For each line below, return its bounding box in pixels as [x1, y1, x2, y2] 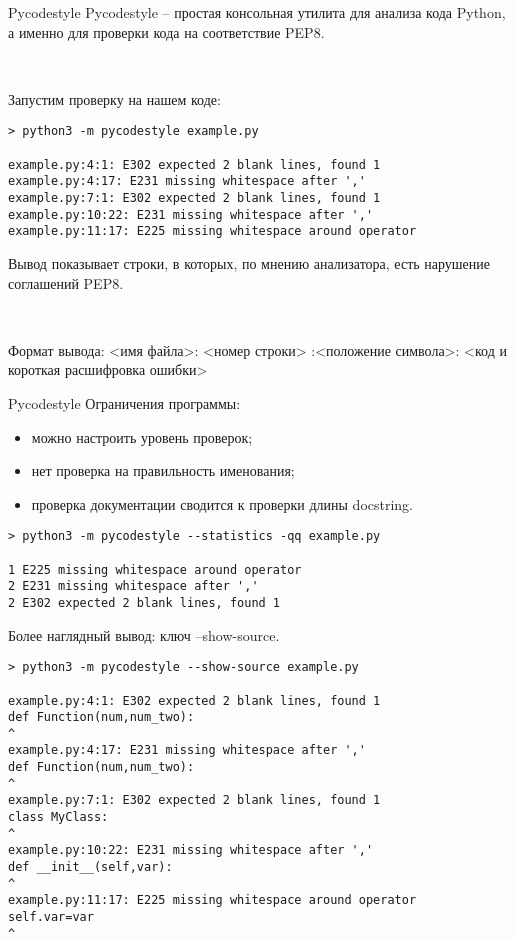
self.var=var [8, 910, 94, 925]
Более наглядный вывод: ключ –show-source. [8, 624, 280, 645]
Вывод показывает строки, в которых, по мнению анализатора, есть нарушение [8, 252, 491, 273]
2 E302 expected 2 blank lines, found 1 [8, 595, 281, 610]
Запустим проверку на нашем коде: [8, 88, 221, 109]
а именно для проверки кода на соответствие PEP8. [8, 21, 325, 42]
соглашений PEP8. [8, 272, 124, 293]
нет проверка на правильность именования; [31, 460, 295, 481]
